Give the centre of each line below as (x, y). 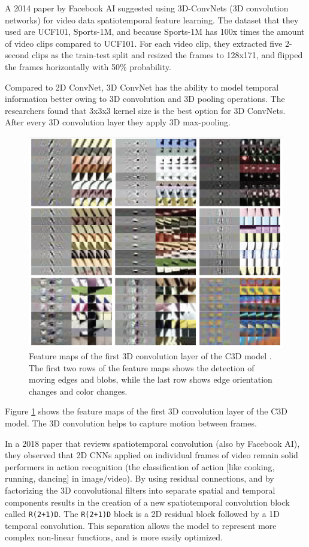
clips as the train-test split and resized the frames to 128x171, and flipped (167, 55)
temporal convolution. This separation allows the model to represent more (141, 525)
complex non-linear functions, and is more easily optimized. (114, 537)
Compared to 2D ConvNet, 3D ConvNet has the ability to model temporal (142, 87)
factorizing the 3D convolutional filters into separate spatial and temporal (140, 490)
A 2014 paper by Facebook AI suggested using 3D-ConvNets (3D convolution (147, 8)
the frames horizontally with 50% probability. (88, 66)
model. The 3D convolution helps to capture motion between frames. (131, 423)
